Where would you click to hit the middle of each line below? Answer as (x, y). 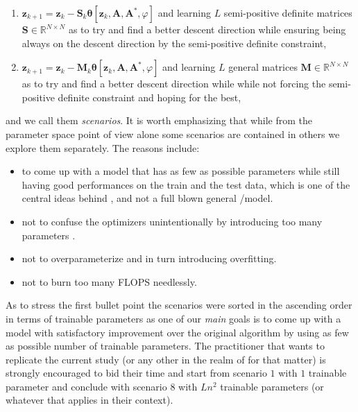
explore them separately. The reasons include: (103, 147)
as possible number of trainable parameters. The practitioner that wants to (165, 346)
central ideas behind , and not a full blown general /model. (147, 198)
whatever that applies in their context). (89, 400)
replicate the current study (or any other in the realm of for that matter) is (166, 359)
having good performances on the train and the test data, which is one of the (186, 184)
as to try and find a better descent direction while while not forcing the (174, 84)
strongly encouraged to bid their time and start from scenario (136, 373)
